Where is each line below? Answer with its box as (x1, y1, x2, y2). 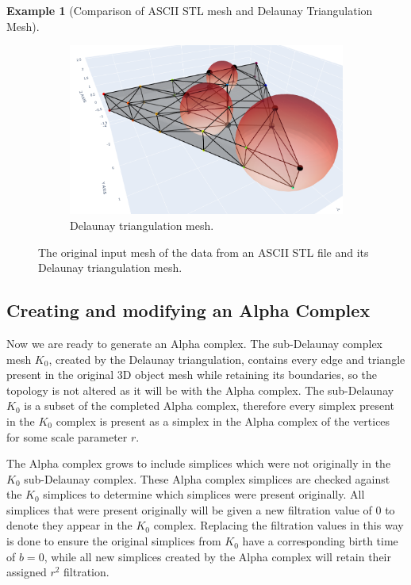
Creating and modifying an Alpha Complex (6, 298, 371, 323)
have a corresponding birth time (242, 533, 398, 549)
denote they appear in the (6, 517, 133, 533)
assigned (6, 564, 47, 580)
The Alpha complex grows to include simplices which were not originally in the (6, 455, 391, 472)
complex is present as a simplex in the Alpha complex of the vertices (56, 412, 390, 429)
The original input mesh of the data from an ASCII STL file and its (38, 243, 369, 260)
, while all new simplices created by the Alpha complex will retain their (44, 548, 391, 564)
